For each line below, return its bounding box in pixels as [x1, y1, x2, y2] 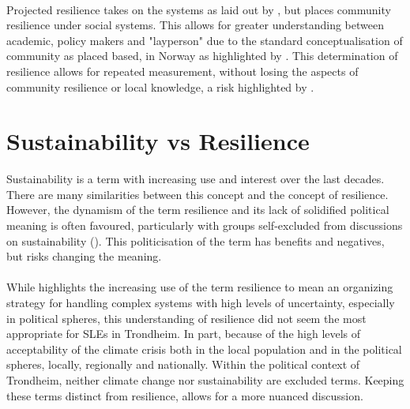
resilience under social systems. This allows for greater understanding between [6, 17, 384, 33]
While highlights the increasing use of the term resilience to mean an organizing [6, 279, 393, 295]
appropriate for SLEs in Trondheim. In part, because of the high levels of [6, 325, 361, 342]
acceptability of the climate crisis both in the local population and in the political [6, 340, 402, 357]
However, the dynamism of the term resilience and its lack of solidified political [6, 201, 389, 218]
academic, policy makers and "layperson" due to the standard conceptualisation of [6, 32, 403, 48]
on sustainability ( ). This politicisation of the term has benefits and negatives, [6, 232, 385, 249]
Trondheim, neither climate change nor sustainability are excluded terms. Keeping [6, 372, 404, 388]
